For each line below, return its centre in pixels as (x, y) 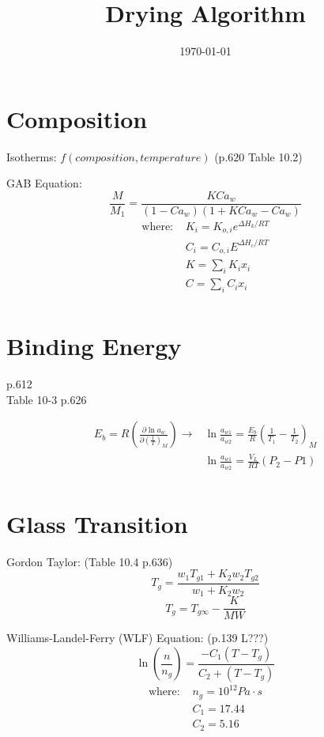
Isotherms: (32, 156)
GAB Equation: (44, 183)
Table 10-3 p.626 (47, 399)
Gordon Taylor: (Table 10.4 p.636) (90, 561)
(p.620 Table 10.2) (258, 156)
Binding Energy (94, 346)
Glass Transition (97, 523)
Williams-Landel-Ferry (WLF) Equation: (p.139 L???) (138, 638)
